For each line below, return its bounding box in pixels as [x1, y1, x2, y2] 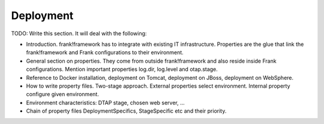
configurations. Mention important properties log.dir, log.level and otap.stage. [26, 66, 218, 73]
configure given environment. [26, 91, 99, 98]
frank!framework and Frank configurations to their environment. [26, 49, 184, 56]
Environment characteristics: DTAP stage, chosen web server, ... [26, 99, 185, 106]
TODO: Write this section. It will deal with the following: [11, 30, 147, 37]
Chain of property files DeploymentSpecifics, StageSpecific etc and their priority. [26, 107, 227, 114]
